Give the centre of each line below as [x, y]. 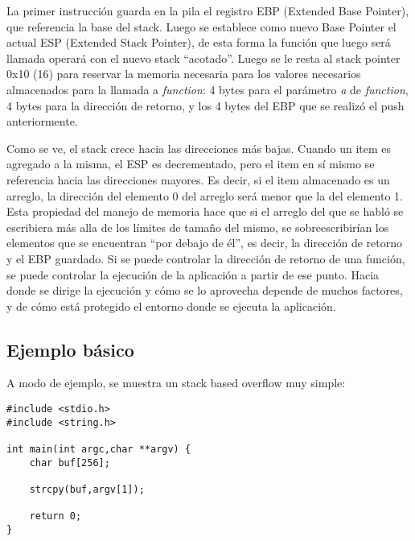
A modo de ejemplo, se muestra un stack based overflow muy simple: [176, 383]
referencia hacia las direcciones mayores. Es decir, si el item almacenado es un [198, 179]
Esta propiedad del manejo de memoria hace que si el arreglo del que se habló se [205, 211]
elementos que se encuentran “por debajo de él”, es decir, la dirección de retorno [204, 243]
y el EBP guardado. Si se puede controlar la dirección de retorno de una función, [206, 258]
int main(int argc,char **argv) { [99, 450]
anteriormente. [42, 121]
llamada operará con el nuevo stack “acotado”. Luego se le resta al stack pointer [203, 58]
